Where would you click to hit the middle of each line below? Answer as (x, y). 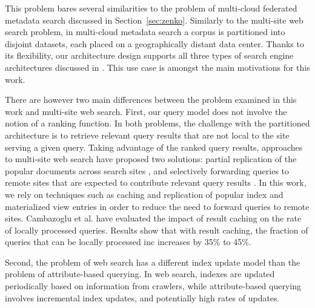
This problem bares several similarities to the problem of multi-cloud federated (151, 8)
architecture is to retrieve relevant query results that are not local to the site (147, 135)
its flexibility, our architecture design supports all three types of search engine (149, 55)
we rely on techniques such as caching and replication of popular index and (144, 194)
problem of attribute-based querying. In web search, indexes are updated (140, 274)
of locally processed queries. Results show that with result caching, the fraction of (157, 230)
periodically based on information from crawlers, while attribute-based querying (153, 286)
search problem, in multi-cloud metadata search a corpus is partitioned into (145, 32)
